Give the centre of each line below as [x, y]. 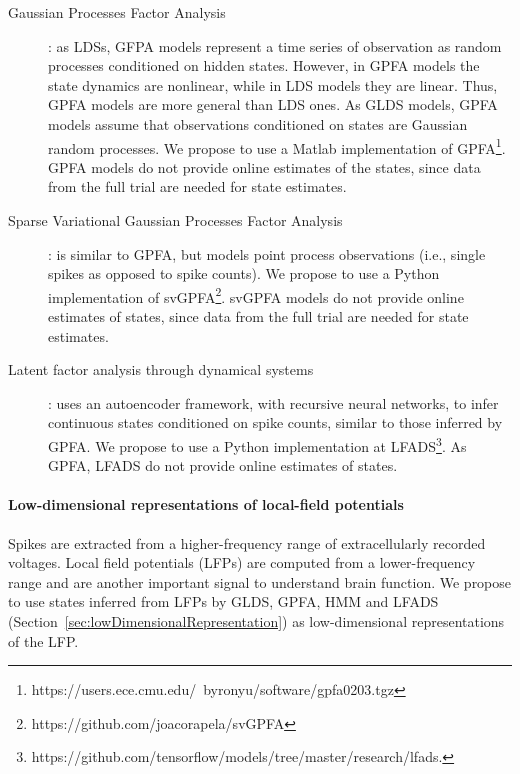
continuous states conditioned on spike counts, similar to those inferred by [275, 422]
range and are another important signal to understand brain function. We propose [260, 581]
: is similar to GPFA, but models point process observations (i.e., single [267, 253]
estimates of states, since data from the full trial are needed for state [258, 316]
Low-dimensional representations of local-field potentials [206, 504]
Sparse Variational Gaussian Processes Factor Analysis [175, 220]
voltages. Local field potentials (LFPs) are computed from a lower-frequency [242, 562]
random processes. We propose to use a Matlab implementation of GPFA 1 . [277, 146]
